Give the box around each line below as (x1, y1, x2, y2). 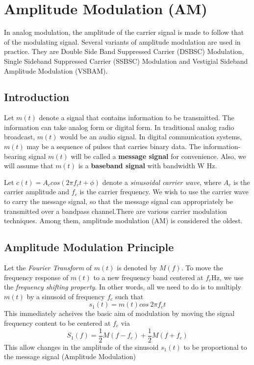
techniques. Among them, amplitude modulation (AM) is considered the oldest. (4, 215, 243, 226)
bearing (4, 151, 26, 161)
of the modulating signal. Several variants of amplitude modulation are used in (4, 36, 241, 47)
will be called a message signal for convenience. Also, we (71, 151, 246, 161)
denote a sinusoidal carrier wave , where (102, 177, 222, 187)
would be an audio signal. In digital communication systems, (60, 131, 242, 142)
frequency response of (4, 272, 69, 282)
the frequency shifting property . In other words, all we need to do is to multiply (4, 282, 241, 292)
